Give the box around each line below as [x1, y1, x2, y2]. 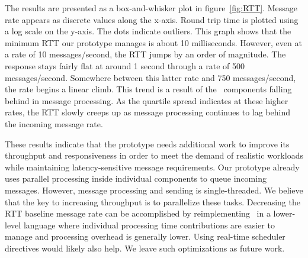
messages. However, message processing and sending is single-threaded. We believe [5, 183, 303, 196]
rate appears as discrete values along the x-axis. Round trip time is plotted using [5, 13, 299, 25]
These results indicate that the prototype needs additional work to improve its [5, 137, 290, 150]
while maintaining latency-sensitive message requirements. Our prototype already [5, 160, 300, 173]
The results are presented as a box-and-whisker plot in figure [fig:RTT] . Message [5, 2, 298, 14]
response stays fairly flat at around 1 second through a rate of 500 [5, 59, 245, 72]
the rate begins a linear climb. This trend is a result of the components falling [5, 83, 292, 95]
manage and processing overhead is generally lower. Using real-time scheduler [5, 230, 285, 243]
